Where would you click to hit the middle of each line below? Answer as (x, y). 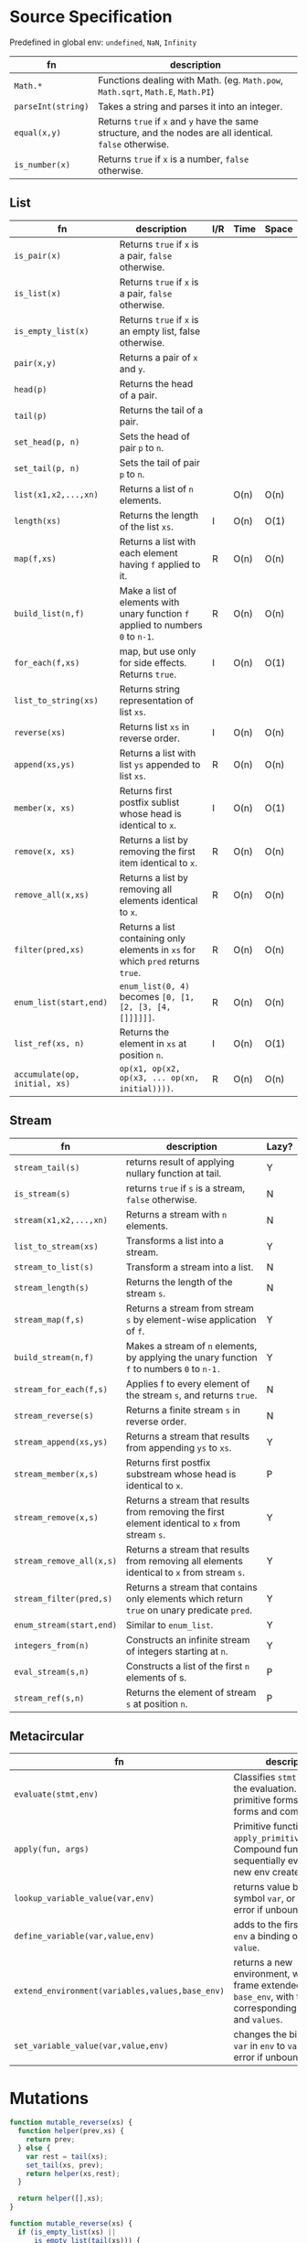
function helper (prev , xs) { (71, 2131)
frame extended (268, 1985)
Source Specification (91, 17)
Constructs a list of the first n (188, 1666)
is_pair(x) (37, 255)
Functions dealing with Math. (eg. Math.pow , (190, 80)
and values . (258, 2020)
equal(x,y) (37, 133)
